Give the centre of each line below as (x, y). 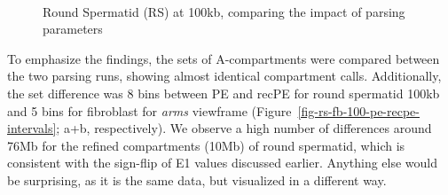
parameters (73, 29)
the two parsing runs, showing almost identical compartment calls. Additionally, (224, 76)
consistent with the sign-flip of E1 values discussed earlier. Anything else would (223, 163)
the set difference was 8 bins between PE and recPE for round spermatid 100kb (224, 93)
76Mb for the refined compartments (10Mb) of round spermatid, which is (206, 145)
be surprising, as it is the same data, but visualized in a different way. (197, 179)
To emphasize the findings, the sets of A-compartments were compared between (224, 58)
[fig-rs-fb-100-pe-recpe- (359, 110)
